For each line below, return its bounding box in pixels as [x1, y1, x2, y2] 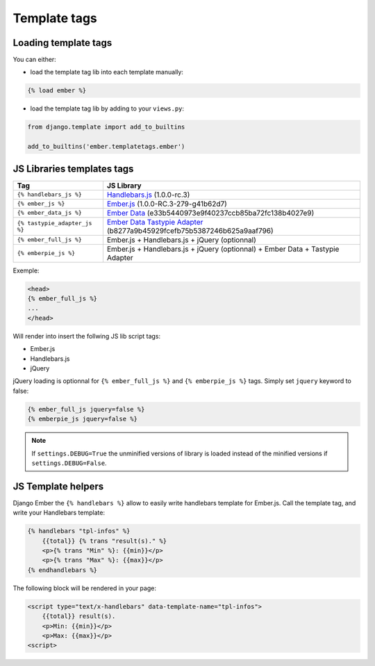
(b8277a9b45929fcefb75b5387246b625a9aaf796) [106, 226, 274, 236]
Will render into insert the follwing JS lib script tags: [12, 332, 161, 340]
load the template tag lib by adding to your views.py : [30, 104, 184, 113]
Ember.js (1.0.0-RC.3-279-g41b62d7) [106, 199, 227, 209]
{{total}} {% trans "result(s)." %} [42, 537, 167, 545]
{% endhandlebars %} [27, 566, 97, 574]
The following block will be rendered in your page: [12, 584, 156, 592]
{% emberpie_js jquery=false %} [27, 415, 138, 423]
